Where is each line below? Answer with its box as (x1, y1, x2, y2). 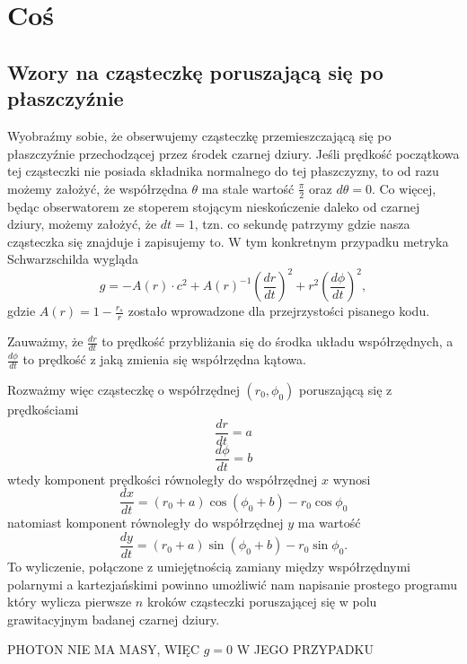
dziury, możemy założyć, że (7, 214, 157, 233)
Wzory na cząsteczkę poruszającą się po (7, 57, 383, 85)
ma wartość (297, 513, 361, 532)
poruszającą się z (299, 380, 392, 398)
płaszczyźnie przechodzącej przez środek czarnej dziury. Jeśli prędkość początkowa (7, 144, 460, 162)
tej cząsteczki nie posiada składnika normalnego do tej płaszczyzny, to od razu (7, 162, 439, 180)
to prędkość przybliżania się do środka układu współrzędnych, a (101, 332, 454, 351)
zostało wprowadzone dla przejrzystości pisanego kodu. (128, 301, 430, 320)
